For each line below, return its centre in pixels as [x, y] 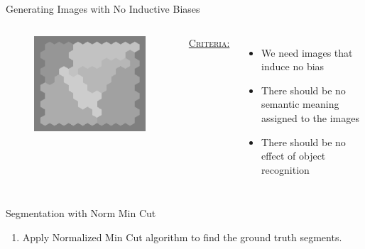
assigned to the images [310, 117]
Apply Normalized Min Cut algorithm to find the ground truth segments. [182, 237]
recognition [285, 169]
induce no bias [293, 66]
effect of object [294, 156]
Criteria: [209, 42]
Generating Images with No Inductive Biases [103, 9]
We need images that [307, 52]
